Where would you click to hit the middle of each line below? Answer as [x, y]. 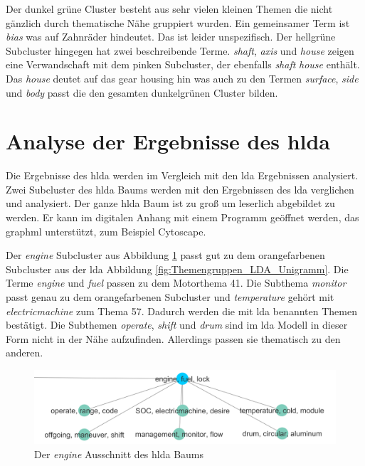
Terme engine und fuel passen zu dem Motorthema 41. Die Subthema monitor [176, 283]
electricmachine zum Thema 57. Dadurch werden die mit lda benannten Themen [181, 311]
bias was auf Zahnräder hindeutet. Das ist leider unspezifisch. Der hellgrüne [171, 37]
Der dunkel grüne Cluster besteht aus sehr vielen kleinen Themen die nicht [169, 9]
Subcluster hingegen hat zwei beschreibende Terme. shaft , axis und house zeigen [180, 50]
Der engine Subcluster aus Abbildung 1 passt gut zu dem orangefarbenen [165, 255]
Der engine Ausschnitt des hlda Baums [119, 454]
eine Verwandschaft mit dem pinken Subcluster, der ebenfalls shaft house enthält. [183, 64]
